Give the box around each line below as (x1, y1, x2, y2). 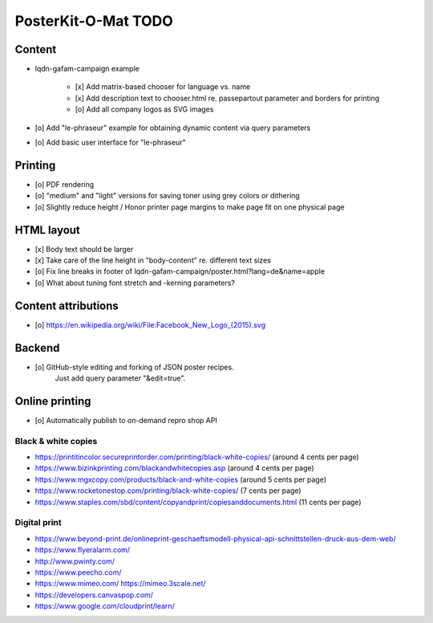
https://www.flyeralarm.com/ (34, 545, 131, 555)
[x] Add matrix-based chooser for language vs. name (75, 82, 251, 92)
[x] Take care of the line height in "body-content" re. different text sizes (34, 255, 272, 265)
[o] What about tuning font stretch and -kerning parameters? (34, 278, 236, 287)
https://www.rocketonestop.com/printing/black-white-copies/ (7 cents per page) (34, 486, 301, 495)
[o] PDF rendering (34, 179, 95, 189)
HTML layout (14, 223, 80, 237)
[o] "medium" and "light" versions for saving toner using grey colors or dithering (34, 191, 300, 201)
